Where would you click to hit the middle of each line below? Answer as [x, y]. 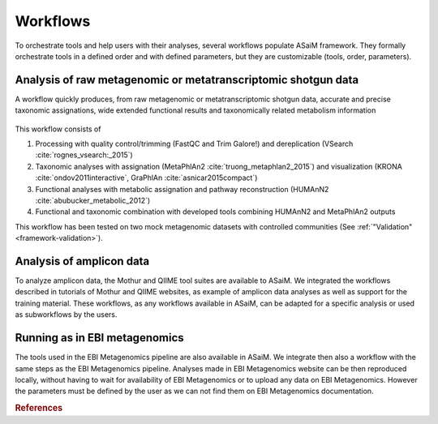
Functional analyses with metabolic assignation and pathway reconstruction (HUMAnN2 [182, 189]
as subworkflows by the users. [66, 315]
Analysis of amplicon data [82, 261]
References [39, 408]
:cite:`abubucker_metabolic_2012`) [93, 200]
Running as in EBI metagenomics [99, 338]
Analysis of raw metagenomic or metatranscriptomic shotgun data [187, 80]
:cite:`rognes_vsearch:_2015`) [84, 155]
